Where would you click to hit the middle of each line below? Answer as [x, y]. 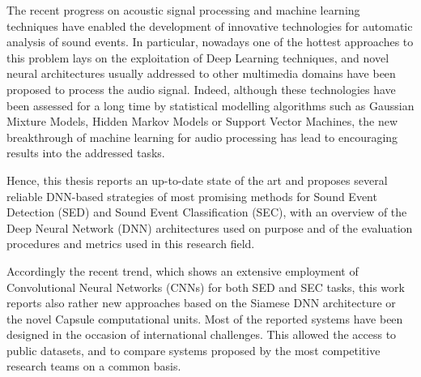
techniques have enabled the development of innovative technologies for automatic [210, 26]
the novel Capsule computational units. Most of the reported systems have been [205, 318]
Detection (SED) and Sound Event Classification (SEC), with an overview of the [207, 212]
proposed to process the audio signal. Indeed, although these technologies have [201, 89]
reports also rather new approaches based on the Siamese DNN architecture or [201, 303]
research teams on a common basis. [94, 366]
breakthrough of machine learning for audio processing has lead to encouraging [202, 137]
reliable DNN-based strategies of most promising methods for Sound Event [192, 196]
